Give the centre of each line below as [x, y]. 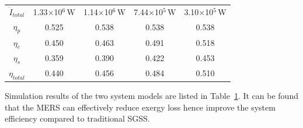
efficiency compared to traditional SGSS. [77, 118]
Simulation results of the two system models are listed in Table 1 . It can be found [151, 96]
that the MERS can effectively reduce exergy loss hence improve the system [140, 107]
